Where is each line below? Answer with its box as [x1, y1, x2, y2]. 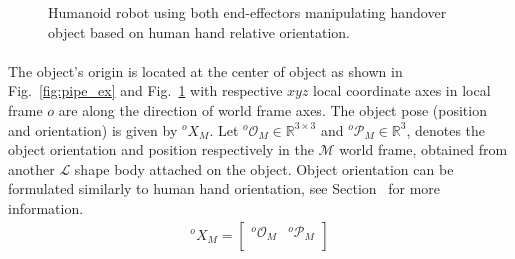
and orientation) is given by [8, 119, 178, 140]
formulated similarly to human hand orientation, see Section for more [8, 178, 441, 199]
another [8, 158, 55, 179]
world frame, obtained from [339, 139, 508, 160]
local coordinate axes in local [313, 80, 491, 101]
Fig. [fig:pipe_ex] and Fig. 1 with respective [8, 80, 283, 101]
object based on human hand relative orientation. [48, 21, 350, 42]
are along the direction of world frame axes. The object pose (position [58, 99, 487, 120]
